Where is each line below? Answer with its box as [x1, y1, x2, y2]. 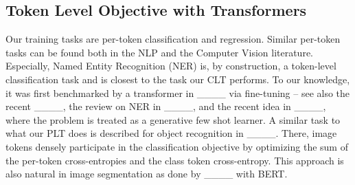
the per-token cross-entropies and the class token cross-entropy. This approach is [5, 153, 344, 167]
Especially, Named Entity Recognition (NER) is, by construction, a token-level [5, 58, 336, 73]
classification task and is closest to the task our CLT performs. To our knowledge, [5, 72, 350, 86]
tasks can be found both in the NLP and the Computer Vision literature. [5, 45, 313, 59]
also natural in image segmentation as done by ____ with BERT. [5, 166, 288, 181]
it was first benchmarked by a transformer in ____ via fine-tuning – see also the [5, 85, 350, 100]
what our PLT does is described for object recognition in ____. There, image [5, 126, 337, 140]
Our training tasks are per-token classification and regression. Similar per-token [5, 32, 341, 46]
